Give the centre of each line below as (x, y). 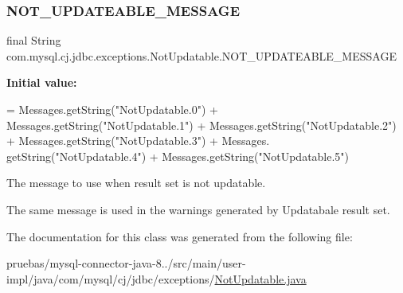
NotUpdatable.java (260, 278)
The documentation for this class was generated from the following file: (180, 236)
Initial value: (42, 82)
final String (34, 40)
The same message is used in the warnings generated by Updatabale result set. (198, 209)
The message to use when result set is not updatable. (136, 183)
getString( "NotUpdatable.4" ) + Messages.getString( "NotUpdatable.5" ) (178, 156)
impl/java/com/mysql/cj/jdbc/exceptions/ (111, 278)
